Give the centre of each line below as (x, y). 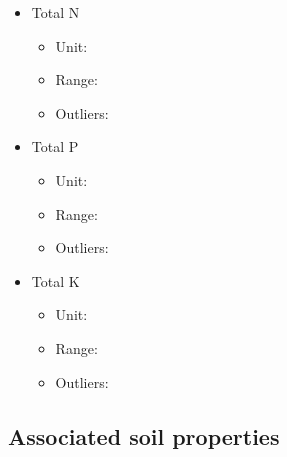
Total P (55, 146)
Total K (55, 280)
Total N (55, 12)
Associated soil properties (144, 435)
